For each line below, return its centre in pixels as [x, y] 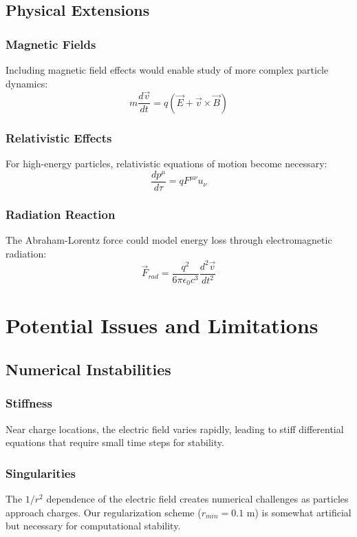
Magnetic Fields [51, 44]
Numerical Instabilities [88, 369]
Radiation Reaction [61, 214]
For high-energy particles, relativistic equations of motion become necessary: [166, 164]
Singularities [41, 473]
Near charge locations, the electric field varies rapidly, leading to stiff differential [175, 429]
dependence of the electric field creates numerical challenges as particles [197, 499]
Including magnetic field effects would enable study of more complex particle [167, 70]
